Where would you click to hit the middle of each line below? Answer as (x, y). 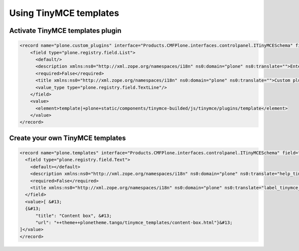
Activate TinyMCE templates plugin (65, 31)
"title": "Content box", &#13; (74, 216)
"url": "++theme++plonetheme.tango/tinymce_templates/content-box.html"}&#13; (134, 222)
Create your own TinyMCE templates (68, 138)
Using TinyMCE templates (64, 13)
